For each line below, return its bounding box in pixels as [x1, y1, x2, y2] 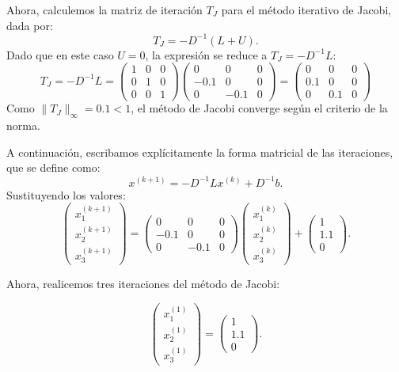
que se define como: [6, 159, 101, 176]
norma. [6, 117, 40, 134]
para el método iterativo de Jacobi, [221, 2, 392, 17]
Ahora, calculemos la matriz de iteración [6, 2, 203, 17]
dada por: [6, 17, 53, 33]
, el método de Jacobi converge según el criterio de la [131, 100, 388, 116]
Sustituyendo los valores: [6, 186, 126, 203]
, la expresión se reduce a [145, 46, 268, 63]
